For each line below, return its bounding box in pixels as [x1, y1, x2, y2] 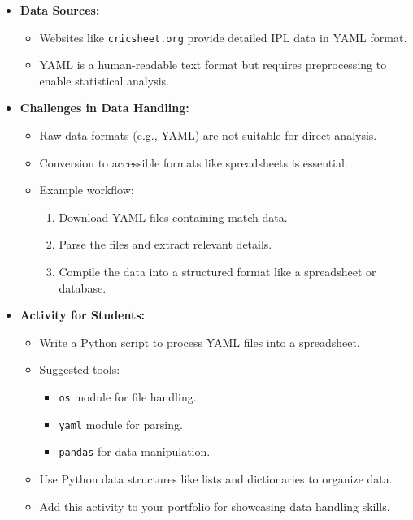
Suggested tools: [39, 361, 120, 378]
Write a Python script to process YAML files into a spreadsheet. [39, 333, 360, 350]
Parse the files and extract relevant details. [59, 236, 272, 253]
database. [59, 279, 107, 296]
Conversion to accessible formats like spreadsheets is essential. [39, 154, 348, 171]
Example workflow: [39, 181, 134, 198]
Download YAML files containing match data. [59, 208, 288, 225]
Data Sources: [20, 2, 100, 18]
